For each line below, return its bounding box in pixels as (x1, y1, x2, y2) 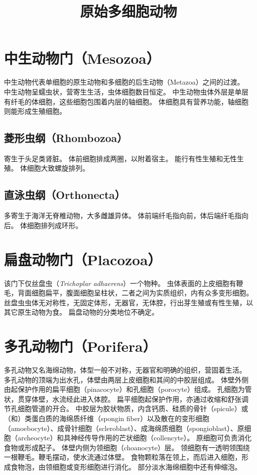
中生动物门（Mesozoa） (4, 48, 161, 68)
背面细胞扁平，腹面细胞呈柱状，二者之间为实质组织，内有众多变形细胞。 (17, 287, 253, 298)
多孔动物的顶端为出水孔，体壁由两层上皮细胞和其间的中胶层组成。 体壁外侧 (4, 374, 249, 384)
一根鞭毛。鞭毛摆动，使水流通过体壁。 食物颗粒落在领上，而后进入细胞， (4, 452, 242, 462)
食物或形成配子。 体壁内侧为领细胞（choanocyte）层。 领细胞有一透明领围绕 (4, 442, 250, 452)
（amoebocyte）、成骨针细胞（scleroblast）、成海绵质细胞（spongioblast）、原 (4, 423, 245, 433)
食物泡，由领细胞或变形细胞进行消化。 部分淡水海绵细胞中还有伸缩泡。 (10, 462, 242, 472)
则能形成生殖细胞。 (4, 106, 66, 116)
